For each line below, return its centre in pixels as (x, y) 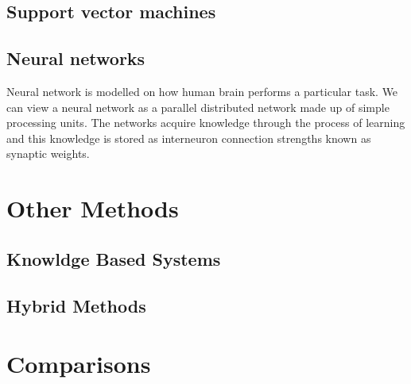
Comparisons (79, 364)
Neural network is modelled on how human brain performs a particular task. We (202, 91)
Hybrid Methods (76, 305)
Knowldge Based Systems (114, 258)
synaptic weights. (48, 154)
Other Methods (93, 208)
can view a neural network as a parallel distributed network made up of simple (198, 107)
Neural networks (76, 58)
